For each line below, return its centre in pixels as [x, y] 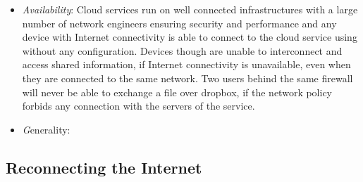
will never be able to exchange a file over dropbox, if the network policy [177, 92]
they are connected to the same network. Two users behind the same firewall [187, 78]
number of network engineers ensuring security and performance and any [179, 23]
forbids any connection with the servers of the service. [139, 106]
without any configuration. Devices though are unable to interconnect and [182, 50]
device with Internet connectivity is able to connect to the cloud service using [190, 37]
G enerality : [46, 129]
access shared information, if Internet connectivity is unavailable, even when [186, 64]
